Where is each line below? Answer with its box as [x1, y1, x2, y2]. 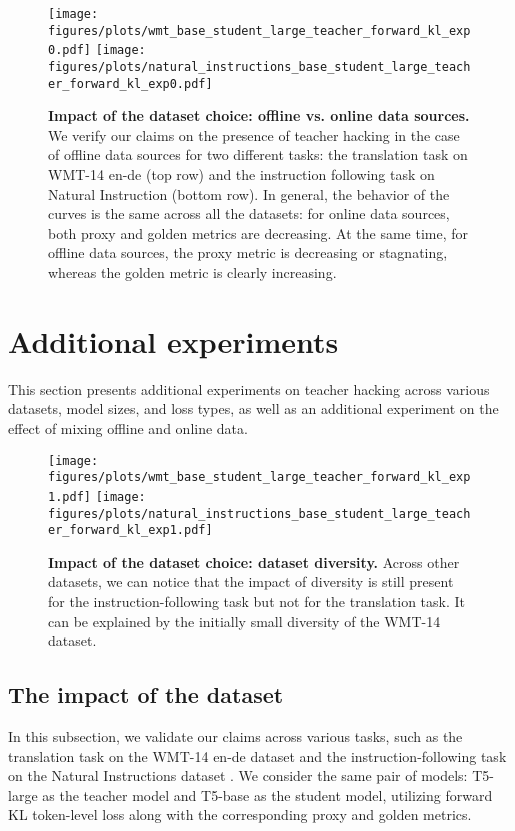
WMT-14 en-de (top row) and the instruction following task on [48, 164, 435, 185]
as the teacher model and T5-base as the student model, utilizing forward [42, 784, 493, 805]
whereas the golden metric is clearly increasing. [48, 262, 337, 283]
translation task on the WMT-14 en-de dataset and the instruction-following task [8, 745, 507, 766]
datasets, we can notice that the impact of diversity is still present [48, 571, 454, 592]
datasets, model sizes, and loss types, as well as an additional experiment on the [8, 398, 499, 419]
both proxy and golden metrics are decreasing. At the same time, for [48, 222, 469, 243]
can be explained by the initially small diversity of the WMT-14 [48, 610, 441, 631]
